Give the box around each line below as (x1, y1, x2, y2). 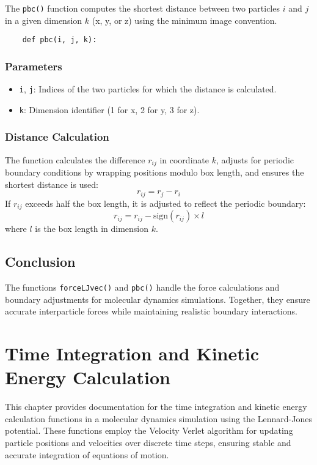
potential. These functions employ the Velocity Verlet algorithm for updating (5, 424, 293, 437)
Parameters (5, 58, 62, 73)
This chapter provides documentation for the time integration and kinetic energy (5, 400, 307, 413)
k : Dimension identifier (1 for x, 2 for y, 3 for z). (19, 103, 200, 116)
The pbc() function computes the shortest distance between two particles (5, 2, 280, 14)
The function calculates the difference (5, 153, 145, 166)
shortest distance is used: (5, 177, 98, 190)
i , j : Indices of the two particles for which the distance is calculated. (19, 83, 277, 95)
